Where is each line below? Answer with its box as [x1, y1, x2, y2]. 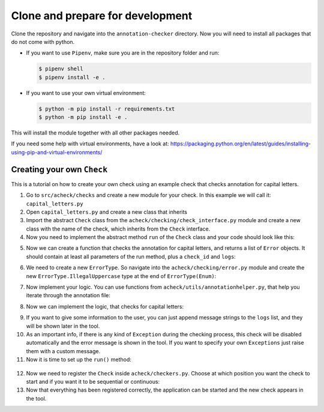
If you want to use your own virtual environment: [26, 89, 146, 96]
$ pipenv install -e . [38, 74, 106, 80]
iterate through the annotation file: [26, 292, 111, 299]
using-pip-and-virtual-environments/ [11, 148, 103, 156]
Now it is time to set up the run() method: [26, 356, 132, 363]
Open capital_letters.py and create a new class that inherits [26, 208, 188, 216]
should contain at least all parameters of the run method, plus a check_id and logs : [26, 253, 236, 260]
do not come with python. [11, 38, 75, 45]
